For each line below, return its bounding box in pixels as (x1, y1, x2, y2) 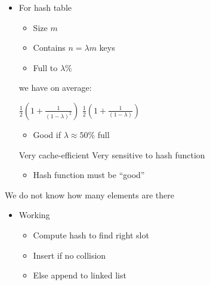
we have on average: (18, 81, 92, 94)
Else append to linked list (33, 269, 126, 281)
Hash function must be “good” (33, 168, 145, 181)
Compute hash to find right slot (33, 228, 149, 241)
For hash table (18, 1, 72, 13)
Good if (33, 128, 61, 140)
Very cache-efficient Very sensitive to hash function (18, 148, 205, 161)
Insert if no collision (33, 249, 106, 261)
